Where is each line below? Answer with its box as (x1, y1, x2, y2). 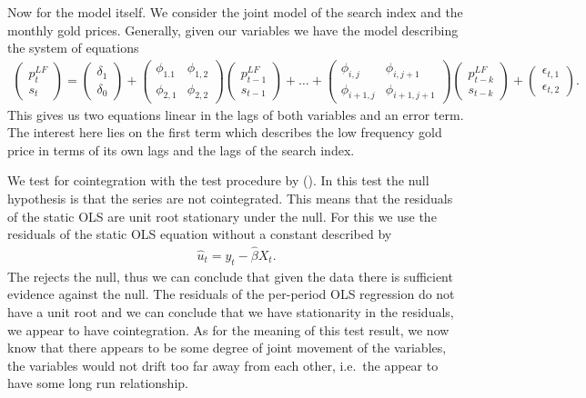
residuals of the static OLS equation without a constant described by (7, 224, 392, 244)
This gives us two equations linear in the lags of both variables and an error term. (7, 104, 464, 124)
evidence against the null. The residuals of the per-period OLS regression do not (7, 284, 455, 303)
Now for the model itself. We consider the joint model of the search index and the (7, 3, 463, 21)
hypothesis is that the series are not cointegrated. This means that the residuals (7, 188, 453, 207)
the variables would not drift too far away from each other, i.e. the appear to (7, 355, 439, 374)
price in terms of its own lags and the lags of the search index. (7, 140, 355, 159)
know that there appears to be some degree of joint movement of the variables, (7, 338, 447, 357)
